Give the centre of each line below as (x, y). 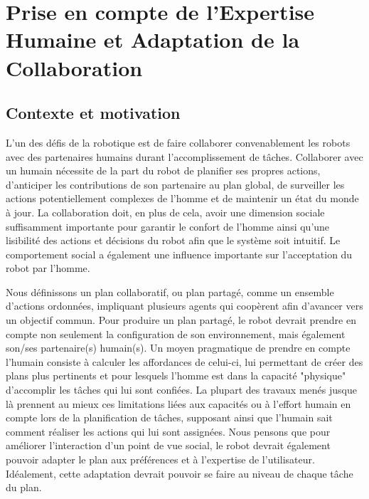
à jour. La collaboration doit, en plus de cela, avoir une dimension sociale (165, 212)
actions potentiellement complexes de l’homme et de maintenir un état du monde (182, 198)
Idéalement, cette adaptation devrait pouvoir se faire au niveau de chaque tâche (180, 473)
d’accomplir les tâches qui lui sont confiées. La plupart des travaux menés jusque (181, 390)
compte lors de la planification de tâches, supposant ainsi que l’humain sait (169, 417)
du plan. (24, 487)
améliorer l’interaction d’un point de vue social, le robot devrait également (168, 445)
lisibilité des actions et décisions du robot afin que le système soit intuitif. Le (173, 240)
